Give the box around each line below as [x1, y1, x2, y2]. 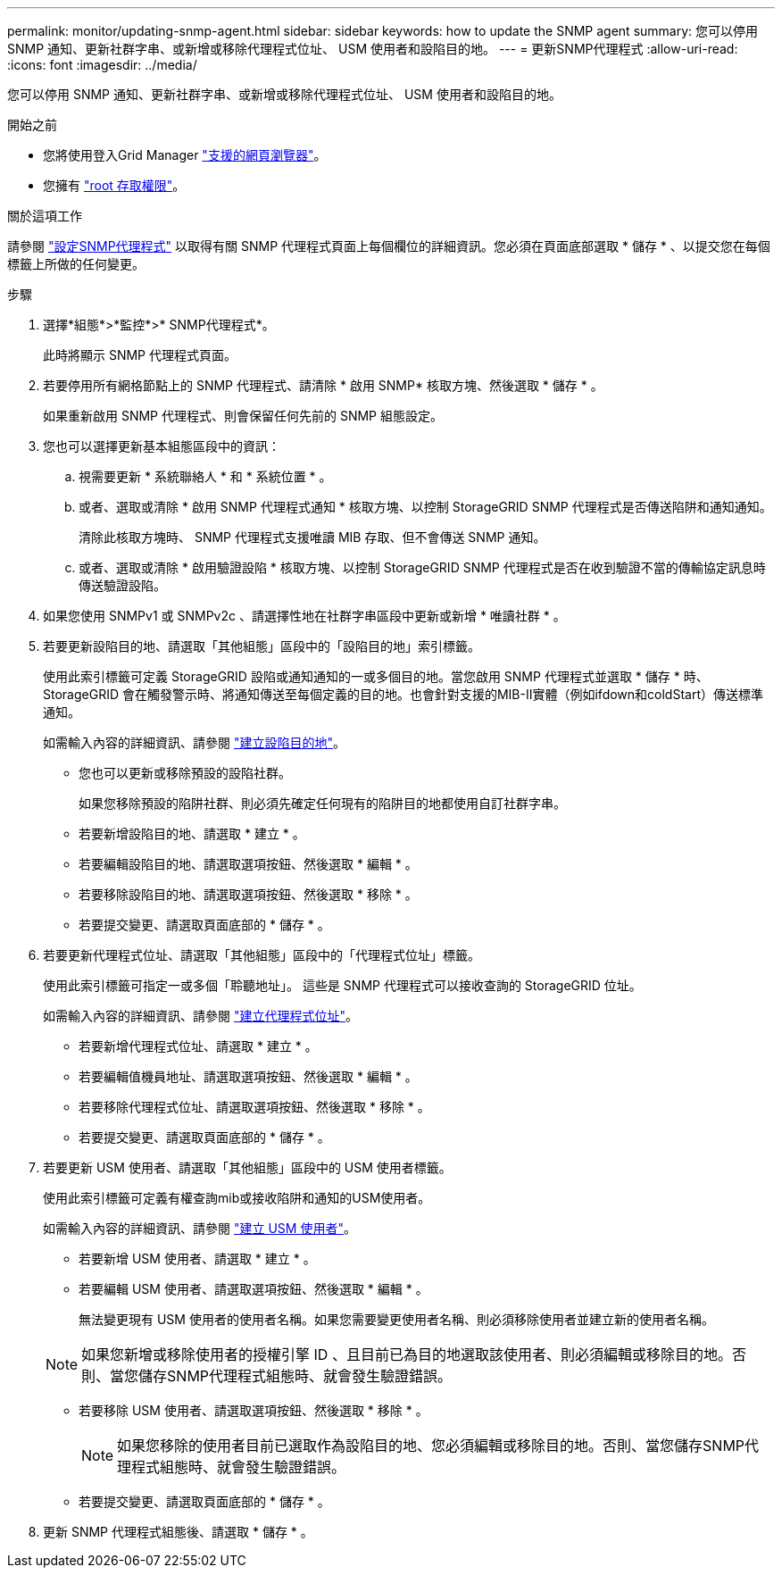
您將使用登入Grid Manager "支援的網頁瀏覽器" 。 [43, 147, 327, 162]
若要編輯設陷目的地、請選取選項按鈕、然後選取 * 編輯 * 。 [79, 856, 418, 871]
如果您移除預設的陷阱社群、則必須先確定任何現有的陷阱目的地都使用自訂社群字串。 [79, 796, 566, 811]
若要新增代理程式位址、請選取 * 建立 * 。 [79, 1038, 318, 1054]
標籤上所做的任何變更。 [7, 256, 145, 271]
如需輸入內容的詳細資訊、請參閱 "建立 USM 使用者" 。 [43, 1221, 356, 1236]
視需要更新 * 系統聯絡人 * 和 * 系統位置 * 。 [79, 469, 332, 484]
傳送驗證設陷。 [79, 578, 166, 593]
